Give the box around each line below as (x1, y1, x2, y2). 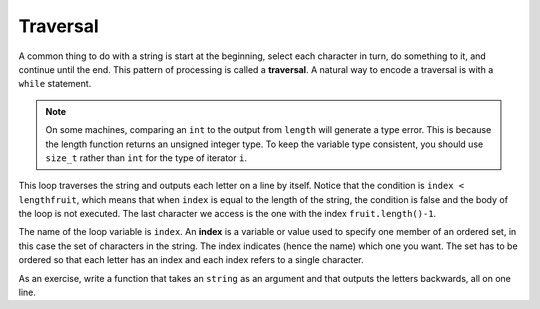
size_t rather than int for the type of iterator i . (45, 151, 247, 164)
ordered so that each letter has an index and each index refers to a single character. (18, 254, 364, 266)
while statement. (18, 78, 92, 90)
